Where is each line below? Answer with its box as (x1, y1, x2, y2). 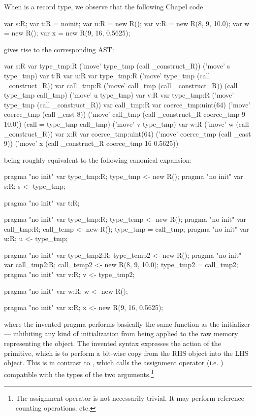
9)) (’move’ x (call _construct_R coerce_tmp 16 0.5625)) (4, 138, 179, 148)
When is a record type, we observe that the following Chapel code (4, 1, 203, 11)
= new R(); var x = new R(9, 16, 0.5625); (4, 28, 130, 38)
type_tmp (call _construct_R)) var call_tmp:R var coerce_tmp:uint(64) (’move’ (4, 99, 251, 109)
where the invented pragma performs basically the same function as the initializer (4, 318, 250, 329)
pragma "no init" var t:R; (4, 197, 80, 208)
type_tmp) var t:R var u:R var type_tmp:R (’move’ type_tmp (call (4, 70, 210, 80)
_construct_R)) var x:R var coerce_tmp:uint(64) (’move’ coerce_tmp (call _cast (4, 128, 251, 139)
